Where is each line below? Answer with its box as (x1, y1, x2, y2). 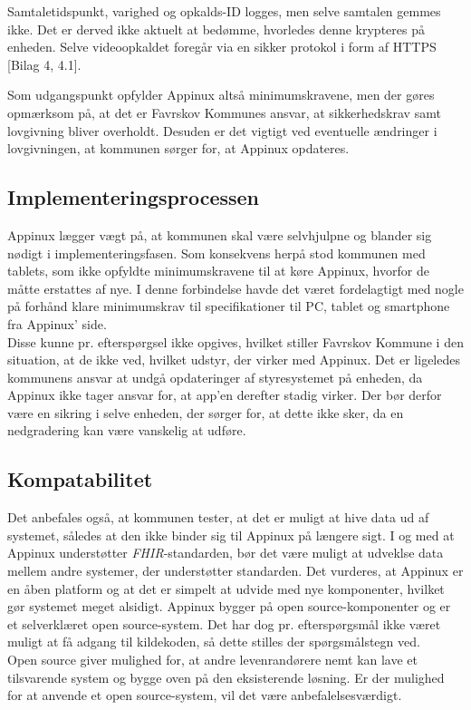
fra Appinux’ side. (7, 314, 107, 333)
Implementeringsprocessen (7, 183, 259, 211)
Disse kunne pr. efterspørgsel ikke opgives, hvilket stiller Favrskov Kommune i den (7, 332, 464, 351)
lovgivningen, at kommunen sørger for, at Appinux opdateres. (7, 139, 350, 158)
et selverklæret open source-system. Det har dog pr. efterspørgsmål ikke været (7, 614, 441, 633)
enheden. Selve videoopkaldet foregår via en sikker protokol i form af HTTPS (7, 37, 437, 56)
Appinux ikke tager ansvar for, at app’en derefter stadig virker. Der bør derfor (7, 385, 442, 404)
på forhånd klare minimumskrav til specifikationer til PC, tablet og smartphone (7, 297, 450, 316)
